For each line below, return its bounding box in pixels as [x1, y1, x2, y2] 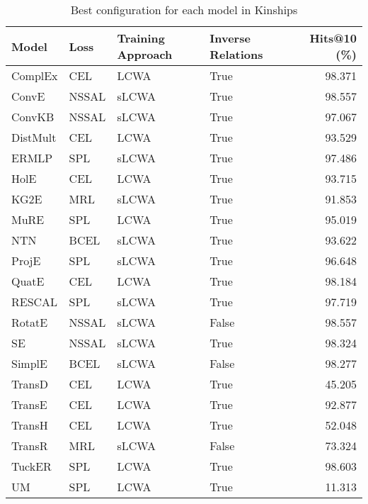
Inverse [209, 30, 251, 46]
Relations [209, 46, 263, 62]
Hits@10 [309, 30, 357, 46]
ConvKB [11, 108, 54, 125]
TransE [11, 396, 47, 413]
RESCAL [11, 293, 58, 310]
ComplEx [11, 67, 58, 84]
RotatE [11, 314, 48, 330]
